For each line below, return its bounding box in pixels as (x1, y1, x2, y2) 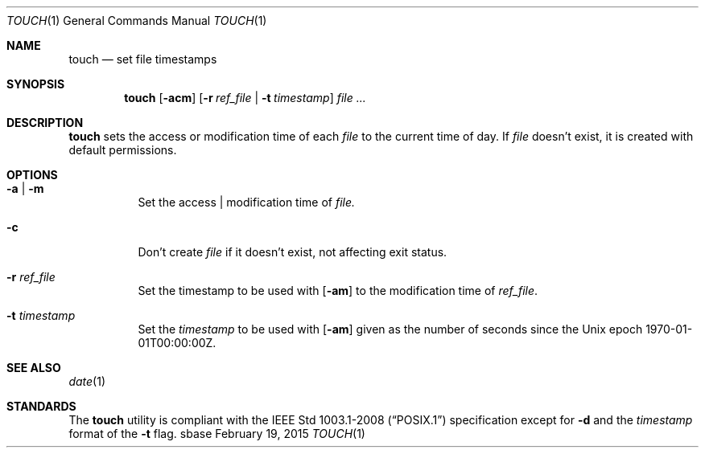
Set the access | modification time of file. (138, 195, 356, 209)
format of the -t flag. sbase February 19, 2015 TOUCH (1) (68, 427, 365, 440)
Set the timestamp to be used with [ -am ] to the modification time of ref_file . (138, 284, 538, 297)
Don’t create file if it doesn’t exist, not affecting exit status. (138, 245, 447, 259)
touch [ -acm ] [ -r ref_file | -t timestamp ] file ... (124, 91, 366, 104)
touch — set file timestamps (68, 52, 217, 66)
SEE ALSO (6, 361, 61, 374)
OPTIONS (6, 168, 58, 182)
